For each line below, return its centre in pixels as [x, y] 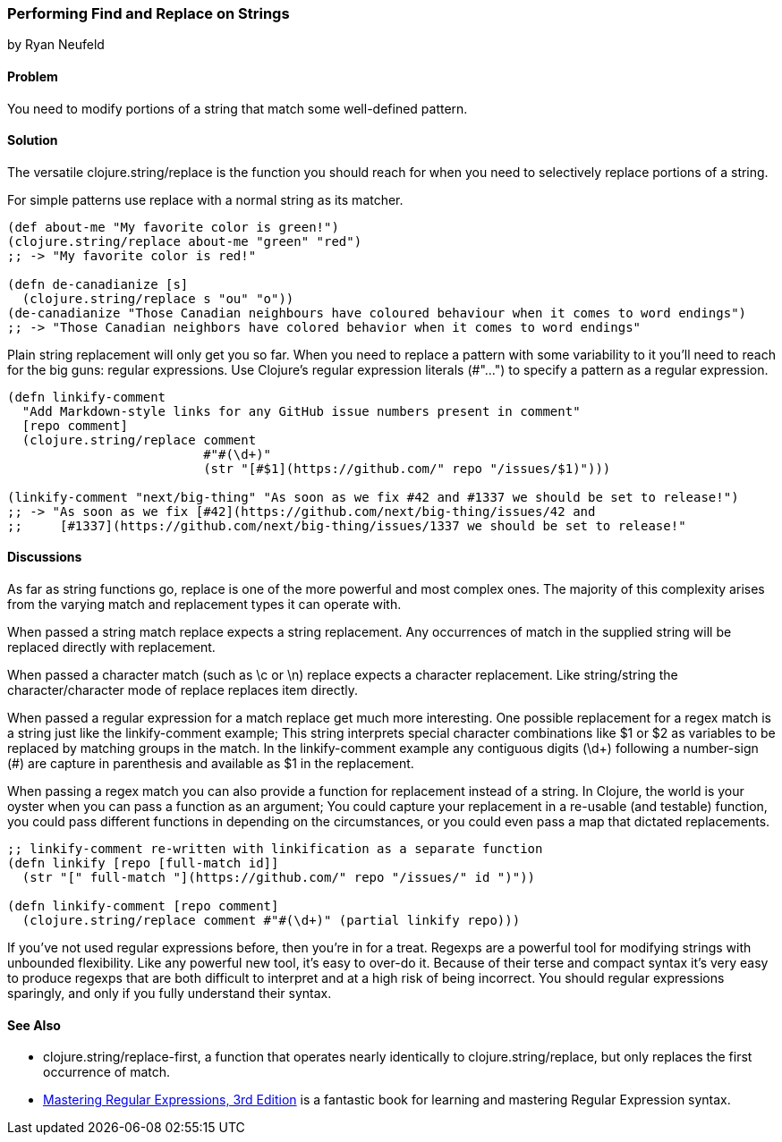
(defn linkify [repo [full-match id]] [143, 863]
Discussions [45, 557]
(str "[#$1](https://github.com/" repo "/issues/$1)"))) [407, 468]
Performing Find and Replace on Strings [149, 13]
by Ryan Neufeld [56, 45]
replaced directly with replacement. [111, 647]
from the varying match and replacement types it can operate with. [204, 605]
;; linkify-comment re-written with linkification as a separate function [275, 849]
